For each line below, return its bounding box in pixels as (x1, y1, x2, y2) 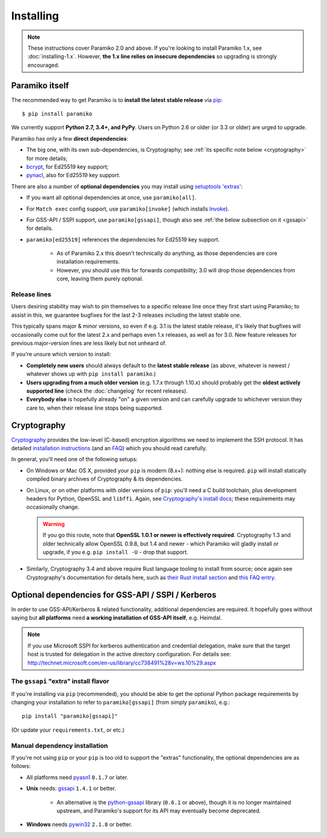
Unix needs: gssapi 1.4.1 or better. (26, 785, 116, 792)
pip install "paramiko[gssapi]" (22, 713, 118, 720)
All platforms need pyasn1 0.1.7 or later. (26, 774, 128, 781)
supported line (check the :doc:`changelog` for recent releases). (26, 387, 188, 394)
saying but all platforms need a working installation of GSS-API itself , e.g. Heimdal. (11, 613, 222, 621)
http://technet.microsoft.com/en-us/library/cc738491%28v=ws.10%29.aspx (27, 659, 216, 666)
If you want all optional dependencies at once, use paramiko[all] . (26, 194, 197, 201)
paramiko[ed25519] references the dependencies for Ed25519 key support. (26, 235, 220, 243)
